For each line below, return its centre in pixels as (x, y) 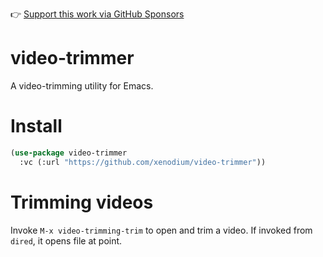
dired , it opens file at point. (66, 240)
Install (36, 126)
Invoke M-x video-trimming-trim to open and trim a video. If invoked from (161, 230)
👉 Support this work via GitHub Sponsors (97, 14)
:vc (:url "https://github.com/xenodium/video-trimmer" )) (143, 162)
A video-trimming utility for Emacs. (82, 85)
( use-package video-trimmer (69, 153)
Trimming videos (82, 202)
